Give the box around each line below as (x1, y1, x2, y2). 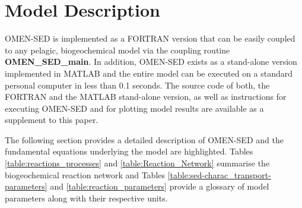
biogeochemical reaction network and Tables (5, 168, 166, 181)
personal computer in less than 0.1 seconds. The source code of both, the (5, 78, 270, 91)
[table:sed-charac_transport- (167, 168, 271, 181)
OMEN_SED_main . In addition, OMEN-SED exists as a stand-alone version (5, 55, 297, 68)
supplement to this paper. (5, 114, 98, 126)
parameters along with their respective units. (5, 191, 168, 204)
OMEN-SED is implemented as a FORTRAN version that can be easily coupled (5, 32, 295, 45)
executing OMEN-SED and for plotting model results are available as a (5, 102, 264, 114)
